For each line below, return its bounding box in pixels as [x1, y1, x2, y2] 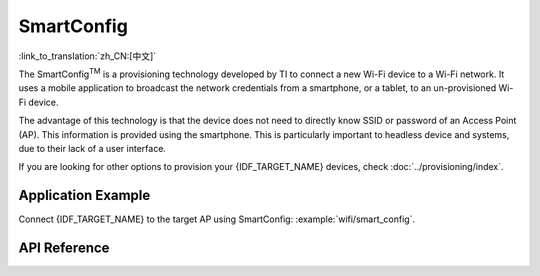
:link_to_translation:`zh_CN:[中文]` [18, 50, 157, 62]
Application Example [18, 187, 151, 204]
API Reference [18, 240, 110, 256]
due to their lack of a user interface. [18, 142, 167, 154]
